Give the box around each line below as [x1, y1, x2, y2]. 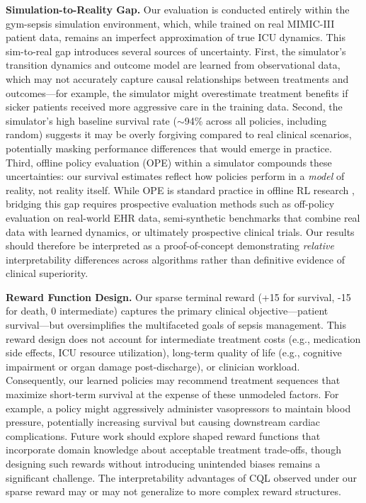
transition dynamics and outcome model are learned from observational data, [6, 57, 341, 72]
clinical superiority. [6, 266, 88, 281]
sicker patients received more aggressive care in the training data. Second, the [6, 99, 343, 114]
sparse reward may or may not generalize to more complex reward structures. [6, 484, 341, 499]
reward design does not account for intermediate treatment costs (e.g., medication [6, 331, 361, 346]
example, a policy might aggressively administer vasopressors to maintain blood [6, 400, 351, 415]
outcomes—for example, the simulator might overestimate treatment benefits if [6, 85, 348, 100]
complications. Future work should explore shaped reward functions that [6, 428, 321, 443]
